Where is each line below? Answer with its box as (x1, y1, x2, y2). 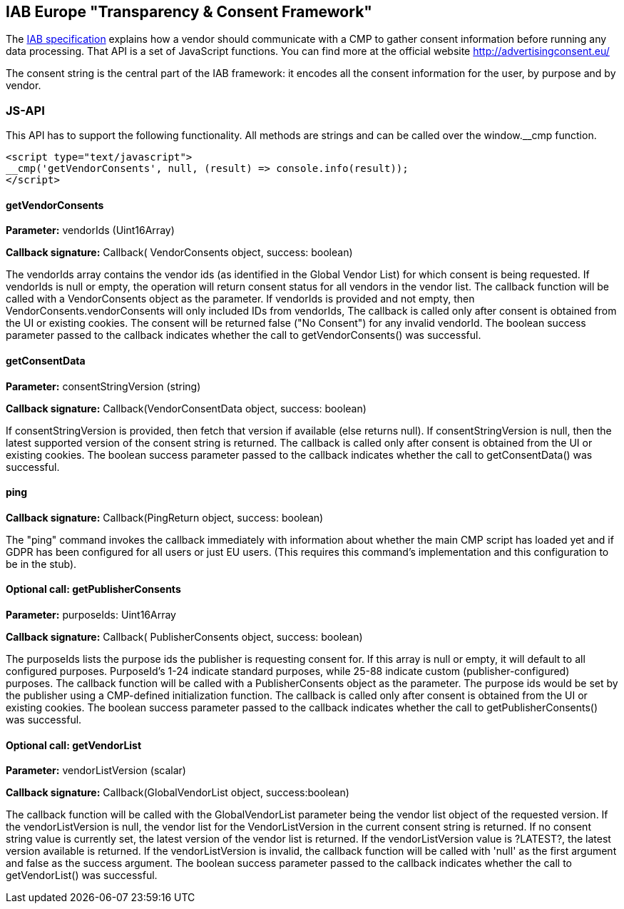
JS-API (6, 103, 45, 118)
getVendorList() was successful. (6, 869, 158, 882)
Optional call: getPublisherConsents (6, 583, 181, 596)
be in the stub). (6, 557, 77, 570)
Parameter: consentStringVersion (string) (6, 380, 201, 392)
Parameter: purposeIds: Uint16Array (6, 609, 176, 621)
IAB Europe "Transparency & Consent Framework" (6, 3, 372, 21)
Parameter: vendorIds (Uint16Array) (6, 224, 175, 237)
